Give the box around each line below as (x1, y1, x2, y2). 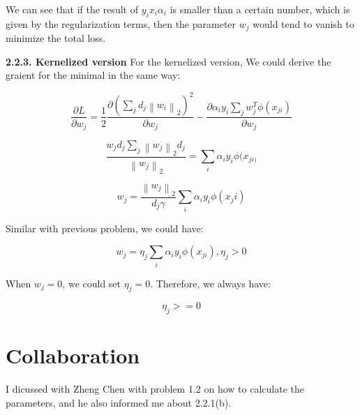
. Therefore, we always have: (150, 276, 271, 290)
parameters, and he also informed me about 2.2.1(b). (6, 395, 232, 409)
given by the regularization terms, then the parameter (6, 16, 237, 31)
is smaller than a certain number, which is (170, 2, 350, 16)
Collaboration (6, 341, 140, 370)
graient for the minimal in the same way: (6, 68, 181, 82)
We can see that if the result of (6, 2, 138, 16)
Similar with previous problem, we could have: (6, 220, 204, 235)
